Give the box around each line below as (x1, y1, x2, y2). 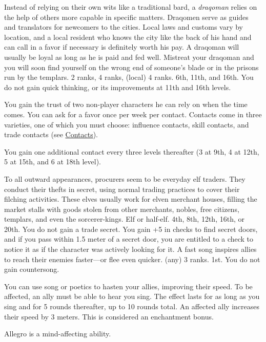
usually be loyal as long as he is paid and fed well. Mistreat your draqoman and (4, 51, 254, 62)
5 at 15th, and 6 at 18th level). (4, 156, 101, 167)
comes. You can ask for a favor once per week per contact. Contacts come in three (4, 109, 262, 119)
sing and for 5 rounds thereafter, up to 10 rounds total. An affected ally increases (4, 301, 260, 312)
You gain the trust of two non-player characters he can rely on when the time (4, 99, 248, 110)
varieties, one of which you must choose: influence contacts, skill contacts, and (4, 119, 249, 130)
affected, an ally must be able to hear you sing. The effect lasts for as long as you (4, 291, 260, 302)
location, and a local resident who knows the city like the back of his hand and (4, 31, 252, 42)
